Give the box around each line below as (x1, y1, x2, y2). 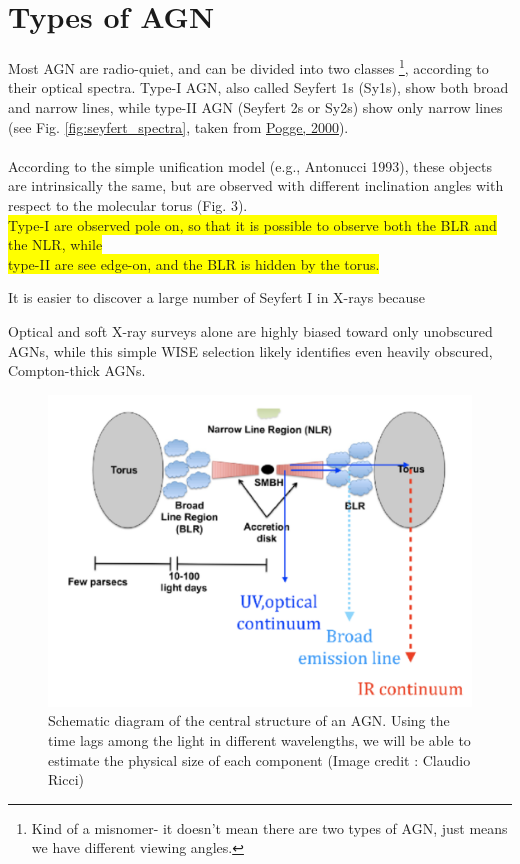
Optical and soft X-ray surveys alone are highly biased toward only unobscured (8, 320, 493, 341)
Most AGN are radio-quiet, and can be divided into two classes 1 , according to (8, 55, 489, 78)
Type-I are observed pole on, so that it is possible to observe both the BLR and (8, 214, 497, 235)
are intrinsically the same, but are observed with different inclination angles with (8, 175, 504, 196)
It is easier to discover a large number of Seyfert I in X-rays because (8, 287, 426, 308)
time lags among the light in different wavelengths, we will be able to (48, 730, 471, 751)
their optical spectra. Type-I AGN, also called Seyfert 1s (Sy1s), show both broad (8, 77, 509, 98)
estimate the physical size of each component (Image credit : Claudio (48, 749, 471, 770)
